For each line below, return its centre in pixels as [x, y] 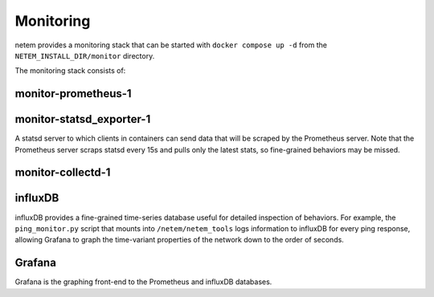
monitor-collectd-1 [63, 173]
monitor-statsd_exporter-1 [83, 119]
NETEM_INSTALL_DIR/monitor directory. [85, 55]
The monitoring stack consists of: [70, 71]
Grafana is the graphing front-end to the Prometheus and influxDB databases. [143, 282]
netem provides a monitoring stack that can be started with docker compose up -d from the [171, 45]
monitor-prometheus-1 [73, 94]
